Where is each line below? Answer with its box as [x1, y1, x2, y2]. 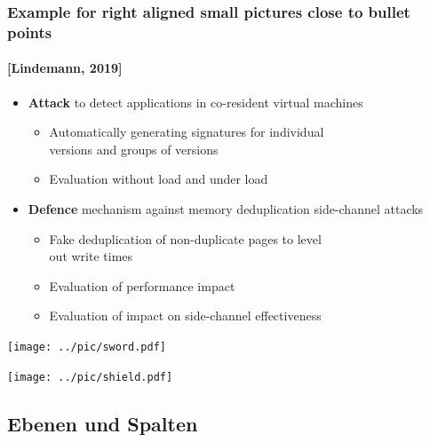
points [7, 20, 52, 43]
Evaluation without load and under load [49, 170, 268, 188]
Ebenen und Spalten [7, 409, 198, 437]
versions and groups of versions [49, 139, 219, 158]
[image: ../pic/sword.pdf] [7, 340, 166, 353]
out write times [49, 247, 133, 265]
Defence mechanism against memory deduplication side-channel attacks [28, 199, 424, 217]
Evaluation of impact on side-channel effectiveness [49, 306, 322, 325]
